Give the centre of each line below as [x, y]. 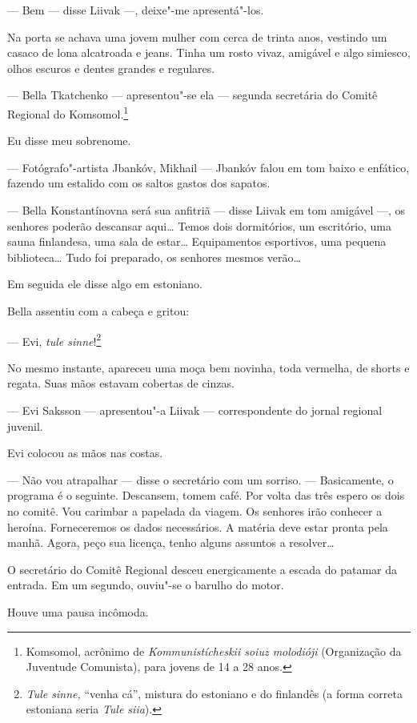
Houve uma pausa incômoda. [78, 611]
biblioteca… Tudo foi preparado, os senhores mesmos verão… [154, 257]
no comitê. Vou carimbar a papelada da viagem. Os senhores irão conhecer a [195, 510]
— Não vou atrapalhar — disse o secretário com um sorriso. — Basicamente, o [200, 479]
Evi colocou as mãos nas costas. [85, 453]
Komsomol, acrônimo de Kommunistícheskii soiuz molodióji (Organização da [214, 651]
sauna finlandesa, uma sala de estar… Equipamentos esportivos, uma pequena [197, 241]
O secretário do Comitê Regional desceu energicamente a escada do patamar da [202, 569]
